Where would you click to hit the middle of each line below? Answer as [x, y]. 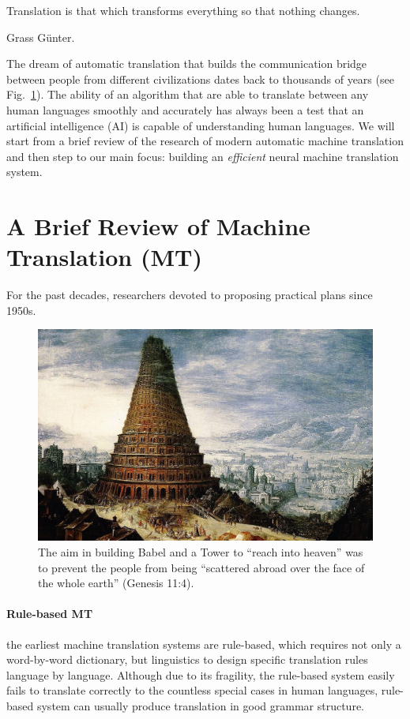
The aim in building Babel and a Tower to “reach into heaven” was [201, 551]
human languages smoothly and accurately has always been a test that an [185, 109]
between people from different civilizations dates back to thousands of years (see [200, 79]
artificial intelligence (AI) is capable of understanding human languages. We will [201, 125]
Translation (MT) [104, 257]
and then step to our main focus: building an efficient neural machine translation [203, 156]
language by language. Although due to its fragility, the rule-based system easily [201, 674]
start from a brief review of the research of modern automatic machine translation [205, 141]
